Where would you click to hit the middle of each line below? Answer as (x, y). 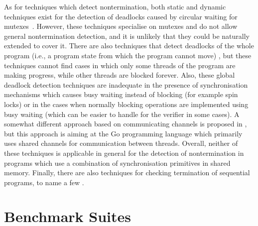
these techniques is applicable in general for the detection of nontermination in (124, 153)
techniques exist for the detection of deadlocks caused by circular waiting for (121, 16)
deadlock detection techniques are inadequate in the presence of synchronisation (126, 84)
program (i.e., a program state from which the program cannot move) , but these (128, 55)
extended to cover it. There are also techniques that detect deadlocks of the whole (129, 46)
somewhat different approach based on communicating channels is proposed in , (126, 124)
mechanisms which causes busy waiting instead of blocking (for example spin (121, 94)
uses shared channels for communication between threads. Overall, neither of (121, 143)
